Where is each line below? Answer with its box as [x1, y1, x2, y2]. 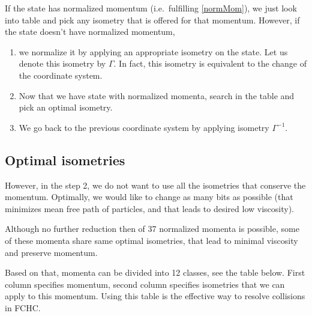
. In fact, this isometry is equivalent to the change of [113, 57, 307, 70]
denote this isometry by [19, 57, 106, 70]
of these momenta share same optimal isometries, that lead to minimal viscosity [5, 234, 298, 246]
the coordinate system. [19, 68, 103, 81]
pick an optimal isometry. [19, 101, 113, 114]
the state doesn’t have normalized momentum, [5, 25, 175, 38]
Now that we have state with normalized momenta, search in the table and [19, 89, 295, 102]
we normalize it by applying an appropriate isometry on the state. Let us [19, 45, 288, 58]
